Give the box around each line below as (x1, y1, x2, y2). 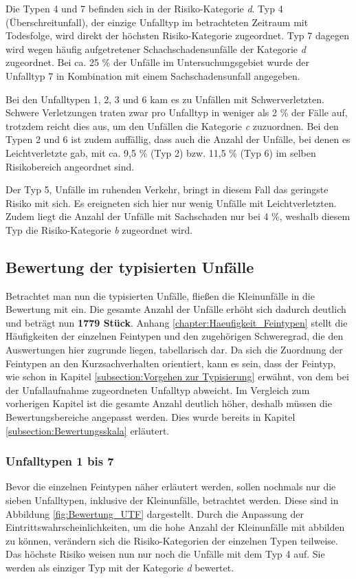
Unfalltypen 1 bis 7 (5, 452, 114, 470)
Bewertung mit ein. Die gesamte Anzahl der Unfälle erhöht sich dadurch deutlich (5, 302, 346, 316)
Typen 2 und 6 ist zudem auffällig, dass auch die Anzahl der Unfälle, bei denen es (5, 132, 351, 146)
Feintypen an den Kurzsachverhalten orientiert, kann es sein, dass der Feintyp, (5, 356, 336, 370)
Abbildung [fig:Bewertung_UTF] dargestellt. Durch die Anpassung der (5, 506, 304, 521)
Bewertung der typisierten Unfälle (5, 256, 254, 277)
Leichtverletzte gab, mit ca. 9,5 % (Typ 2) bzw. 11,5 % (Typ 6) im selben (5, 145, 316, 160)
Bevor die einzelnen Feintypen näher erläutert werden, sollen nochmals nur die (5, 479, 336, 494)
